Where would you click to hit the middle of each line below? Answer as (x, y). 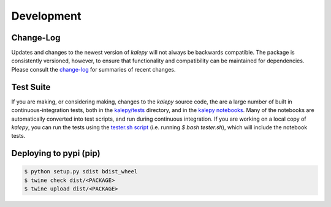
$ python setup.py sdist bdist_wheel (81, 172)
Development (46, 16)
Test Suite (31, 87)
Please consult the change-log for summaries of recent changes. (93, 69)
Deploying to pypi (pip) (56, 153)
